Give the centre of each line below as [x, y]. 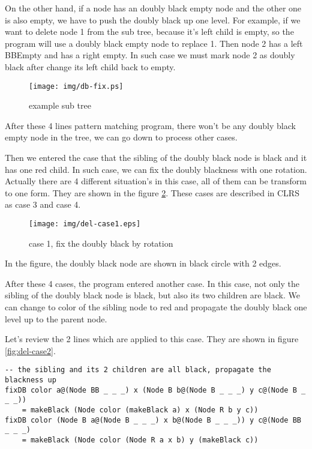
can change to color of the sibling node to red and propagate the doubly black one [156, 307]
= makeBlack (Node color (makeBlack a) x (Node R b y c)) [140, 410]
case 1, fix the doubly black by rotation [101, 243]
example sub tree [60, 105]
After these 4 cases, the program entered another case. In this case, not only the [152, 283]
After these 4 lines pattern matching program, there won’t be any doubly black [150, 125]
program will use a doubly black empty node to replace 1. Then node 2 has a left [154, 43]
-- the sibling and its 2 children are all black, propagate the [138, 370]
